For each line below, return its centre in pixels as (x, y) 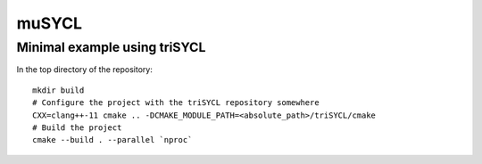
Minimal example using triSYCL (111, 47)
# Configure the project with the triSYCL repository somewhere (176, 103)
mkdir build (58, 90)
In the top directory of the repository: (85, 70)
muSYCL (50, 23)
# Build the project (77, 127)
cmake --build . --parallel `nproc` (112, 140)
